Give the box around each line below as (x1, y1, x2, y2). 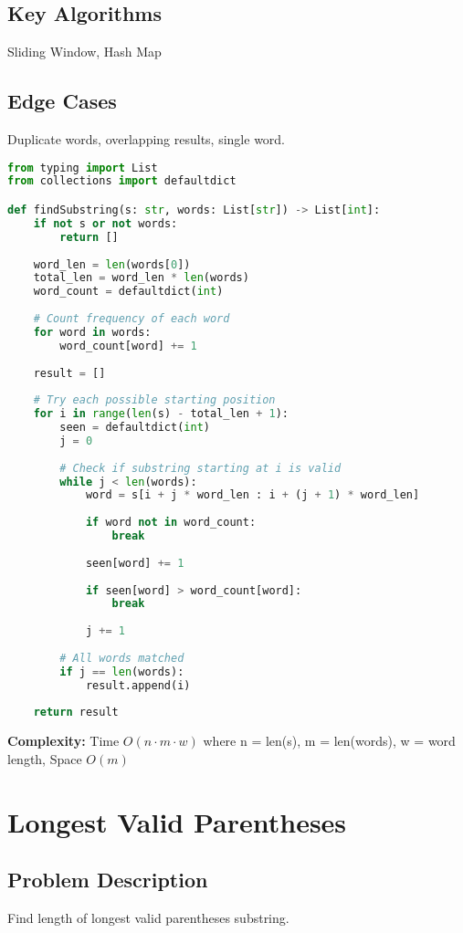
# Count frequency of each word (33, 312, 230, 325)
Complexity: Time (7, 731, 120, 750)
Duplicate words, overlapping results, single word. (7, 130, 286, 148)
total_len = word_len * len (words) (33, 271, 249, 285)
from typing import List (7, 161, 158, 174)
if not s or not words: (33, 216, 178, 230)
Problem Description (7, 865, 208, 894)
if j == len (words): (59, 665, 184, 678)
